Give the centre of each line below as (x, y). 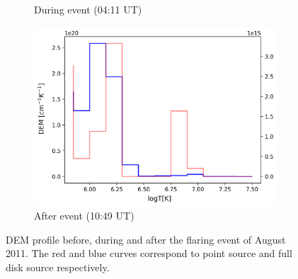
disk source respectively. (58, 267)
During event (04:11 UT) (88, 9)
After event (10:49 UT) (84, 216)
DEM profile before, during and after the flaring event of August (146, 239)
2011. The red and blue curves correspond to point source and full (149, 253)
